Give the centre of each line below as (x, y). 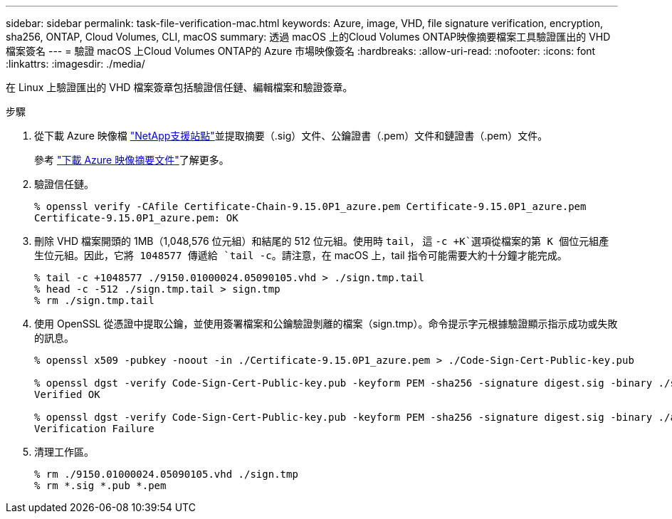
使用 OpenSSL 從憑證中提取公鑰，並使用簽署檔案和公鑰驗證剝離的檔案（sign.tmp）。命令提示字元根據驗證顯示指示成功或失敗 (326, 324)
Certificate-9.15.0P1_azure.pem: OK (136, 218)
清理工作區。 (64, 452)
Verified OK (67, 394)
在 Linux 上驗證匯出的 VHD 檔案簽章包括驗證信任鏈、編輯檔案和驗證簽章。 (179, 87)
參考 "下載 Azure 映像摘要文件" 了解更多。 (132, 160)
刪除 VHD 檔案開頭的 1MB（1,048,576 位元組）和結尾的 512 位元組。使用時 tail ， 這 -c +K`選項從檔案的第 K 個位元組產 (322, 241)
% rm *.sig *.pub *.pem (100, 486)
